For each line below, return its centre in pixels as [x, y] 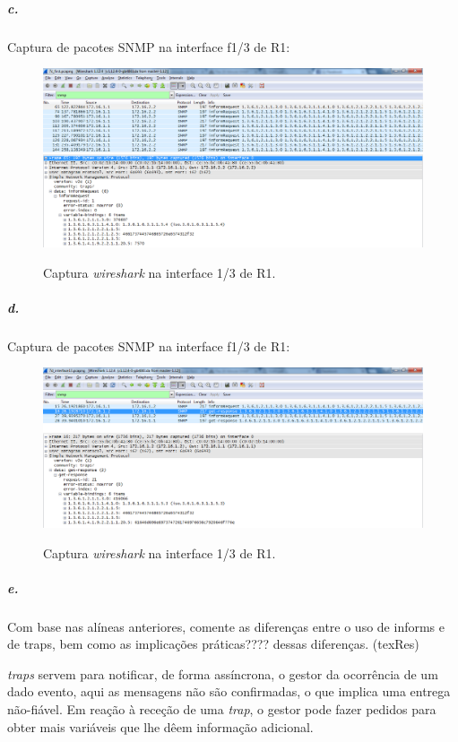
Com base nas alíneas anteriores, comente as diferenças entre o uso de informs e [226, 626]
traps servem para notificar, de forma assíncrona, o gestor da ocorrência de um [223, 673]
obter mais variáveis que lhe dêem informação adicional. [160, 726]
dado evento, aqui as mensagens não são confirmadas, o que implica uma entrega [229, 691]
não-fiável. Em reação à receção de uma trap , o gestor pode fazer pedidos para [222, 709]
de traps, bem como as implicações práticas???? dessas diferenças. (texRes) [213, 644]
